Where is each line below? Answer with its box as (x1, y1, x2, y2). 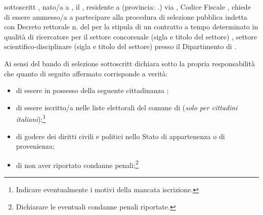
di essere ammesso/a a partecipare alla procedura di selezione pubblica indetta (4, 11, 247, 22)
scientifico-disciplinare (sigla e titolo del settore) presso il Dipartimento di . (4, 41, 237, 52)
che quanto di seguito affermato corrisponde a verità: (4, 68, 168, 78)
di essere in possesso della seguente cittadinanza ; (16, 85, 169, 96)
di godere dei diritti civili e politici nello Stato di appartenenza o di (16, 131, 225, 141)
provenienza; (16, 141, 55, 151)
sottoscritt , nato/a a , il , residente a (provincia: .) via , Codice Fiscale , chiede (4, 2, 251, 12)
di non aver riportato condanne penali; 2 (16, 158, 139, 170)
